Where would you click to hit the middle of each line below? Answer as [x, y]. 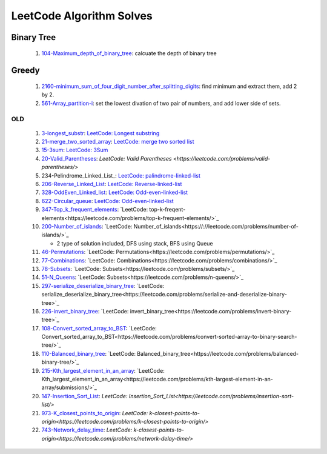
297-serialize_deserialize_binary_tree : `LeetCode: [103, 285]
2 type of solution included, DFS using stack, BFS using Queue [135, 243]
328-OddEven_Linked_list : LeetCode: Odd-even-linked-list [114, 192]
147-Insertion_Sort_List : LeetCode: [84, 396]
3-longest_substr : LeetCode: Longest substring [101, 133]
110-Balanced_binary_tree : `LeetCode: [89, 353]
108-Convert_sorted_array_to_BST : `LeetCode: [99, 328]
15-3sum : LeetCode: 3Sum [75, 150]
